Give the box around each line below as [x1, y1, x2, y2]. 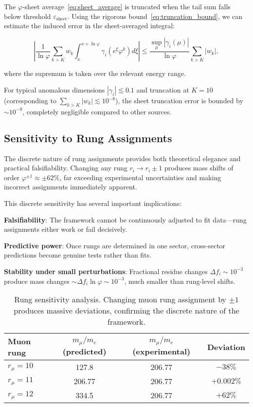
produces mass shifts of [164, 163, 234, 173]
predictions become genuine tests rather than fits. [4, 250, 151, 260]
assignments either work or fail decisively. [4, 224, 127, 234]
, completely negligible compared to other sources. [22, 106, 172, 116]
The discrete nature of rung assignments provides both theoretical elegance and [4, 153, 241, 163]
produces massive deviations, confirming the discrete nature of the [14, 305, 239, 316]
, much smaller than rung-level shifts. [124, 276, 235, 286]
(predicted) [62, 346, 107, 357]
